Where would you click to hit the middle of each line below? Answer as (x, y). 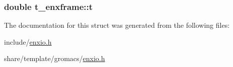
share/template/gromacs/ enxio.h (55, 58)
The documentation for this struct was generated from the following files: (117, 25)
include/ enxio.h (28, 41)
